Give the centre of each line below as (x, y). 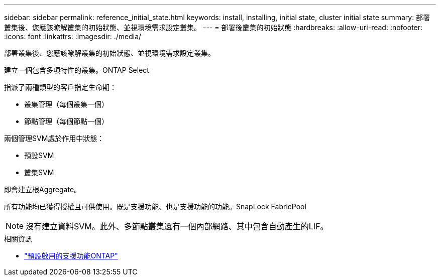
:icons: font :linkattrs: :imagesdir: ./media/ (73, 36)
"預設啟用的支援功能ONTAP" (71, 256)
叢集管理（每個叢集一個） (66, 104)
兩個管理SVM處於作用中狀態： (54, 138)
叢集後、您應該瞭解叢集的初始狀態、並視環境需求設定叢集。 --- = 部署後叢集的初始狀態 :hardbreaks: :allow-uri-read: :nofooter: (213, 27)
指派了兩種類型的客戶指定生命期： (60, 87)
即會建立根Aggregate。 (43, 189)
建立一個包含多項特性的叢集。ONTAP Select (77, 70)
